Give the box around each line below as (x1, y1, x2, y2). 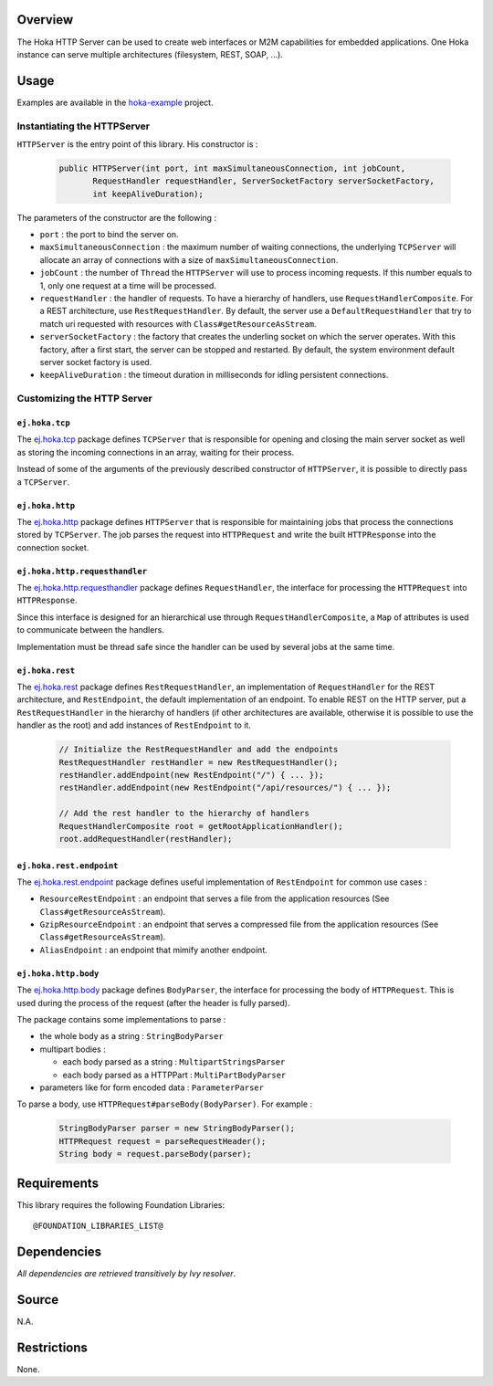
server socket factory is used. (39, 357, 152, 367)
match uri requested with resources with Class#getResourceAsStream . (39, 318, 317, 329)
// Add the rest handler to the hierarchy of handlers (58, 808, 309, 819)
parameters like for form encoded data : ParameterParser (39, 1082, 265, 1093)
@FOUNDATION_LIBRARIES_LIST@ (33, 1221, 163, 1232)
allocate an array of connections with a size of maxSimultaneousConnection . (39, 254, 339, 265)
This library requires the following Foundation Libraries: (16, 1199, 226, 1210)
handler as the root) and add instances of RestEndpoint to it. (16, 719, 251, 730)
